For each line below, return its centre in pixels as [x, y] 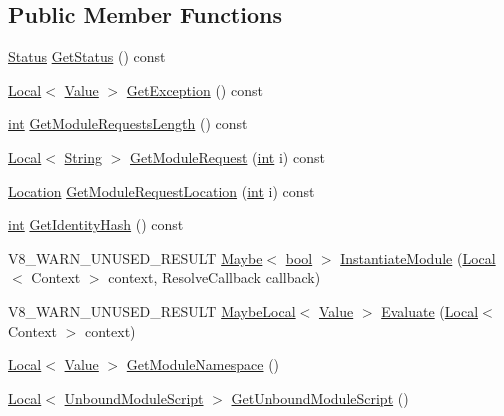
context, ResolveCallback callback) [214, 277]
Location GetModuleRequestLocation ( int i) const [161, 190]
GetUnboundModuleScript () [320, 397]
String [83, 156]
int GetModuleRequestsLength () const [128, 123]
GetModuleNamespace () [203, 364]
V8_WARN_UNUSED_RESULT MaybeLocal [152, 310]
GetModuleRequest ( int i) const [227, 156]
